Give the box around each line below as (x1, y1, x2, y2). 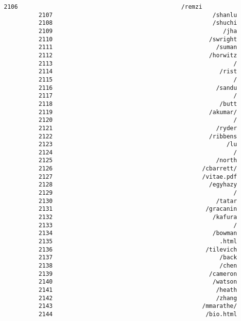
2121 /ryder (38, 124, 237, 132)
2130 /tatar (38, 197, 237, 204)
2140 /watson (38, 278, 237, 286)
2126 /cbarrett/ (38, 165, 237, 172)
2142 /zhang (38, 294, 237, 302)
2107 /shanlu (38, 11, 237, 18)
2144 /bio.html (38, 310, 237, 318)
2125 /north (38, 157, 237, 164)
